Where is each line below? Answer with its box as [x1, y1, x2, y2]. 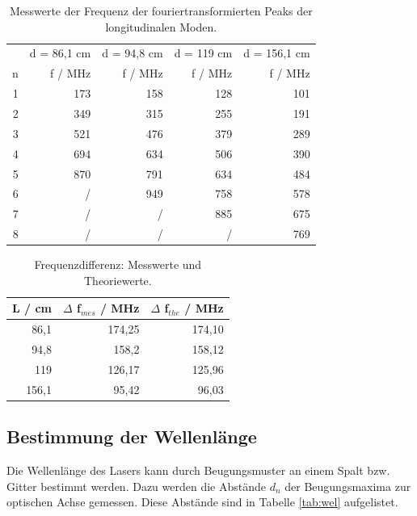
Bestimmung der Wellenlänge [6, 424, 257, 449]
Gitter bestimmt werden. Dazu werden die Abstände [6, 477, 266, 494]
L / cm [12, 300, 53, 317]
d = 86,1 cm [29, 44, 91, 61]
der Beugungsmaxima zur [284, 477, 411, 494]
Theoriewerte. [84, 271, 152, 288]
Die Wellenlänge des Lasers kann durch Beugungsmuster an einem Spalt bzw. [6, 461, 390, 478]
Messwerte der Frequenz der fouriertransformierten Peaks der [9, 2, 313, 19]
